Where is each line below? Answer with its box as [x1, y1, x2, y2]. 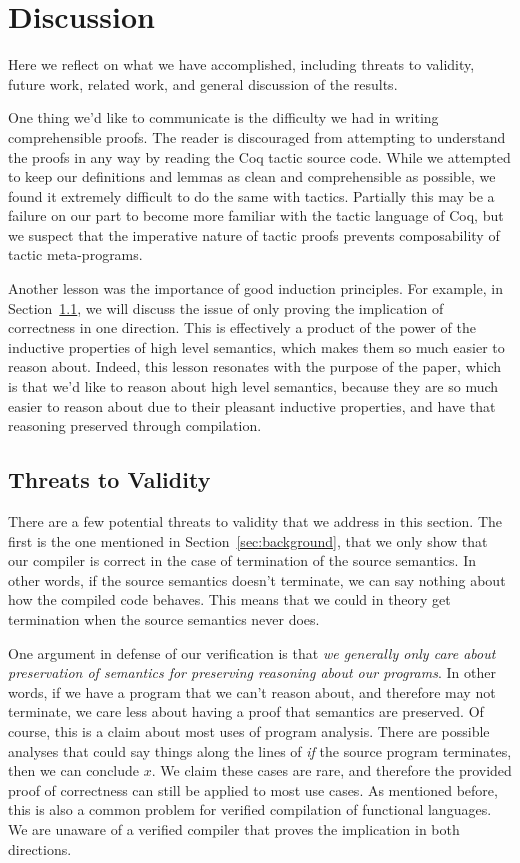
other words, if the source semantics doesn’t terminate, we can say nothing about [8, 569, 506, 590]
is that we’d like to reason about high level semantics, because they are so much [8, 376, 499, 397]
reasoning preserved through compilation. [8, 415, 262, 436]
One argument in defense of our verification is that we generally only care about [8, 642, 496, 663]
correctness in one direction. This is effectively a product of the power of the [8, 317, 476, 338]
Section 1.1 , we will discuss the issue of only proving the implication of [8, 297, 444, 318]
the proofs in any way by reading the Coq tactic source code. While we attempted [8, 146, 511, 167]
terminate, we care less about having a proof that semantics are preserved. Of [8, 701, 484, 722]
